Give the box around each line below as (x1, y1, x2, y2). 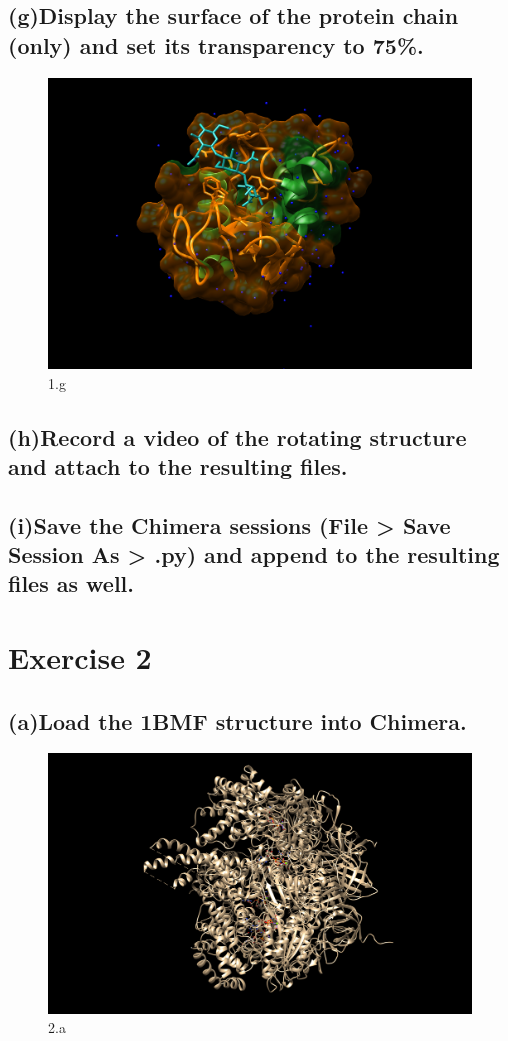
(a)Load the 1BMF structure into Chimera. (8, 705, 467, 736)
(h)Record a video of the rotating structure (8, 421, 467, 452)
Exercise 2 (8, 637, 152, 678)
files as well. (8, 568, 135, 599)
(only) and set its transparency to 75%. (8, 29, 424, 60)
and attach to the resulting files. (8, 450, 348, 481)
